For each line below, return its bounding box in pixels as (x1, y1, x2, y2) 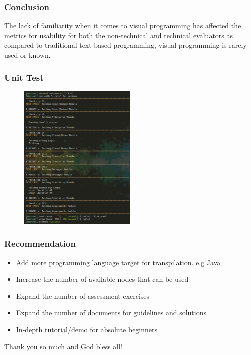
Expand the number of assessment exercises (16, 290, 150, 301)
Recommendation (4, 237, 76, 250)
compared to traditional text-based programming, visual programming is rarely (4, 40, 247, 50)
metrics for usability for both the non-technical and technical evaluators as (4, 30, 233, 40)
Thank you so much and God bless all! (4, 341, 122, 351)
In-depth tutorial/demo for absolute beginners (16, 324, 158, 335)
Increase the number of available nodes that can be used (16, 274, 189, 284)
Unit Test (4, 71, 44, 83)
